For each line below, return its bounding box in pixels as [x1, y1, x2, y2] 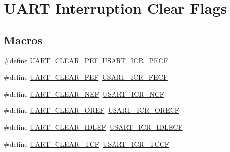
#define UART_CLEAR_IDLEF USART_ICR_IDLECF [4, 121, 183, 132]
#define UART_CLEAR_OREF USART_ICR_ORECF [4, 105, 179, 115]
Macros [4, 32, 42, 47]
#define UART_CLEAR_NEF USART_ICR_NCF [4, 88, 164, 99]
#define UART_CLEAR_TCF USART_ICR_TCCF [4, 138, 169, 149]
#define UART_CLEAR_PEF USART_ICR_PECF [4, 55, 168, 65]
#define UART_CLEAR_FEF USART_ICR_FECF [4, 72, 168, 82]
